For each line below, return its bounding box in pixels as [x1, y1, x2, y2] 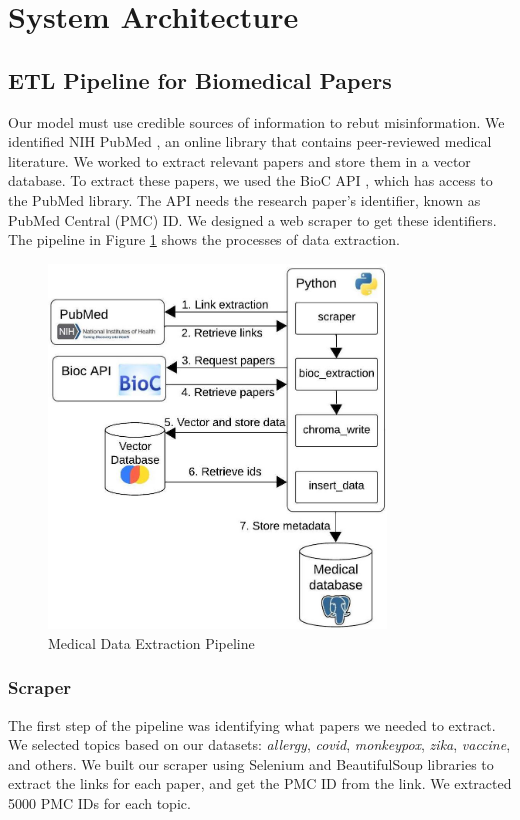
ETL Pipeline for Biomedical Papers [8, 64, 392, 95]
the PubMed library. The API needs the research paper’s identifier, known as [8, 189, 481, 210]
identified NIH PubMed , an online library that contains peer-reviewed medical [8, 131, 492, 152]
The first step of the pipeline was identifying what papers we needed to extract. [8, 714, 496, 735]
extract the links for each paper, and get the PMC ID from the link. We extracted [8, 773, 512, 794]
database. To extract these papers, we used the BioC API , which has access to [8, 170, 493, 191]
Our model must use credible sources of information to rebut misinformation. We [8, 111, 505, 132]
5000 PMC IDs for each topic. [8, 793, 191, 813]
